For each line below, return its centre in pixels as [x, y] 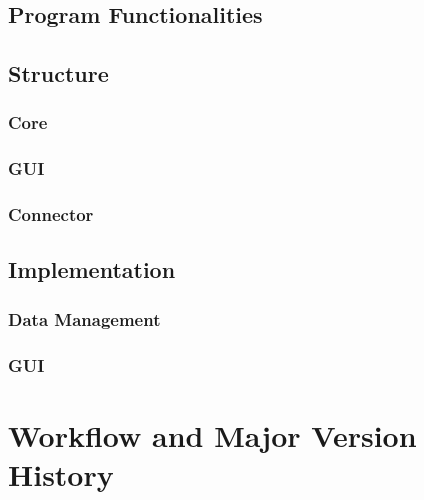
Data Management [84, 318]
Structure [58, 73]
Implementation [92, 269]
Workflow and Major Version [212, 434]
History [61, 473]
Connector [51, 214]
